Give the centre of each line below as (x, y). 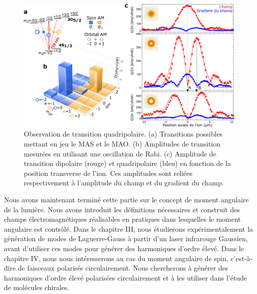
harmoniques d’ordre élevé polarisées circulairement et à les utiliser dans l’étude (126, 277)
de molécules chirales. (37, 287)
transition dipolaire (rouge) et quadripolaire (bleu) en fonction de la (128, 163)
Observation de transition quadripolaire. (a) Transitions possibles (123, 134)
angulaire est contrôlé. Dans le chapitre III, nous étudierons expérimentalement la (128, 228)
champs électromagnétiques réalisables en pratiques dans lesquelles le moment (123, 219)
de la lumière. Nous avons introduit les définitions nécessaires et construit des (122, 209)
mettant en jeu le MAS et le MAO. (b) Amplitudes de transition (122, 143)
